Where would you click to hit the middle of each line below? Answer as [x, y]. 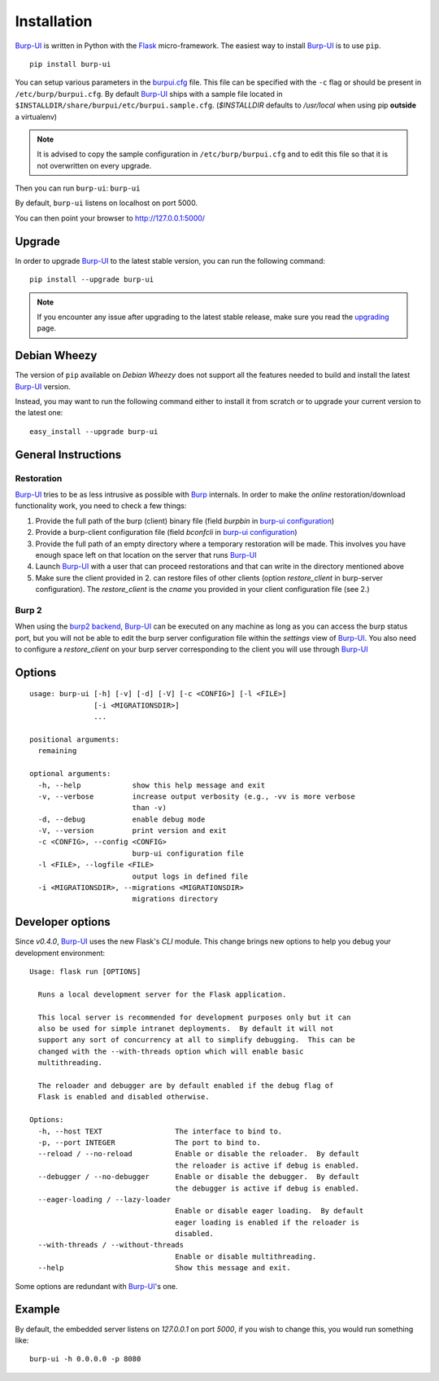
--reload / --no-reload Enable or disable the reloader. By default [199, 1154]
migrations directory [175, 899]
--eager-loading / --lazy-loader [104, 1199]
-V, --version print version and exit [132, 831]
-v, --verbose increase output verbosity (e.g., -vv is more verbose [196, 796]
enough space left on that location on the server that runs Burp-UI [146, 555]
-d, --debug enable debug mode [122, 819]
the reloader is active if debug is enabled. [267, 1165]
